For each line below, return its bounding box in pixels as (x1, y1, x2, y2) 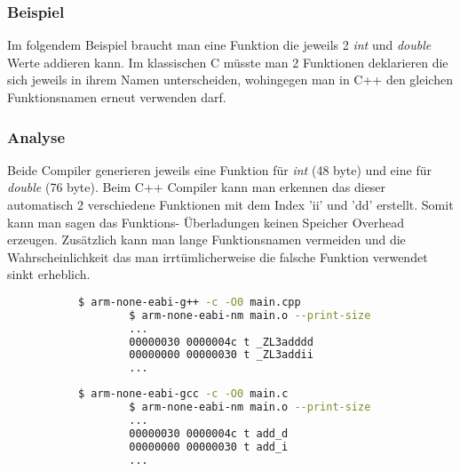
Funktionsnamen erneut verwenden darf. (7, 88, 226, 106)
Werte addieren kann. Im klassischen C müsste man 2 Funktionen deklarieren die (7, 52, 448, 71)
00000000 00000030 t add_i (129, 440, 289, 453)
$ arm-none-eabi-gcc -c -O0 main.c (78, 387, 289, 401)
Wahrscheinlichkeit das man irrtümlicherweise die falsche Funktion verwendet (7, 247, 428, 266)
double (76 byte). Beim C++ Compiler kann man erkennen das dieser (7, 178, 386, 196)
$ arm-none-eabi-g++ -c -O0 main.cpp (78, 295, 301, 308)
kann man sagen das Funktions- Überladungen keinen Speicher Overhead (7, 212, 405, 231)
